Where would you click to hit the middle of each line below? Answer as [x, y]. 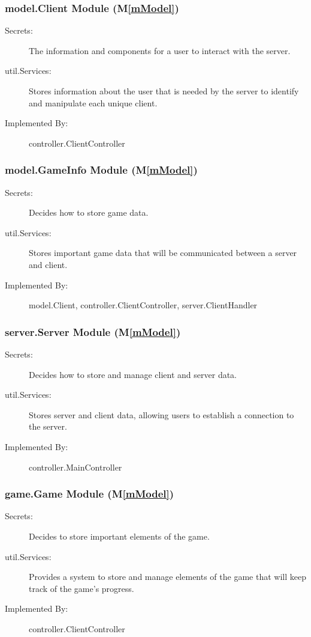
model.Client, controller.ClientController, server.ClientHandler [143, 305]
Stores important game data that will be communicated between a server [163, 253]
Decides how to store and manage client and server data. [133, 374]
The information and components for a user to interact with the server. [160, 50]
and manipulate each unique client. [93, 102]
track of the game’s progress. [81, 588]
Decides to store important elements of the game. [119, 536]
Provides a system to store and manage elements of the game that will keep [167, 577]
